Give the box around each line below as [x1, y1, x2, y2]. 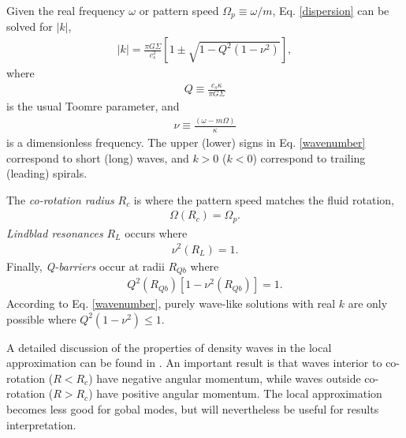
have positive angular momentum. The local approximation [96, 385, 382, 402]
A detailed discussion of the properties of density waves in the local [6, 339, 332, 355]
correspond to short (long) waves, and [6, 149, 189, 166]
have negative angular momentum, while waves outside [96, 369, 361, 386]
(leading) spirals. [6, 165, 88, 182]
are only [348, 295, 388, 312]
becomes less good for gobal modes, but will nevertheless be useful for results [6, 401, 379, 417]
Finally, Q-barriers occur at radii [6, 257, 165, 274]
